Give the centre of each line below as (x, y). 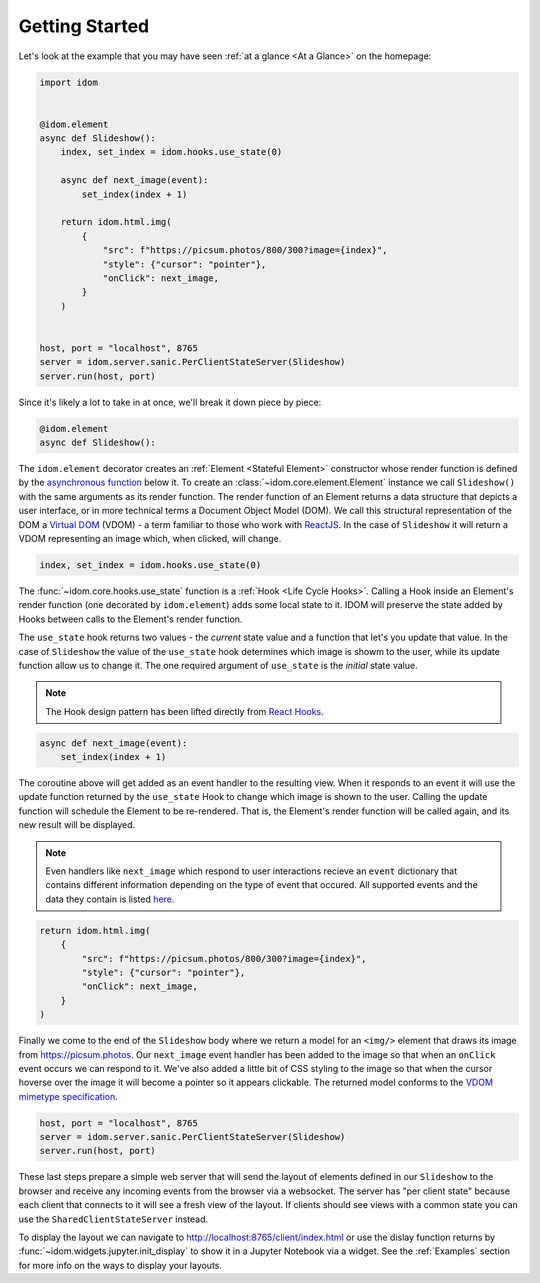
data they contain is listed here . (110, 899)
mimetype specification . (68, 1096)
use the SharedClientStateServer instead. (113, 1219)
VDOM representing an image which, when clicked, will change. (150, 539)
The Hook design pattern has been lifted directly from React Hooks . (184, 711)
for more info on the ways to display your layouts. (120, 1265)
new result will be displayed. (77, 825)
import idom (69, 82)
